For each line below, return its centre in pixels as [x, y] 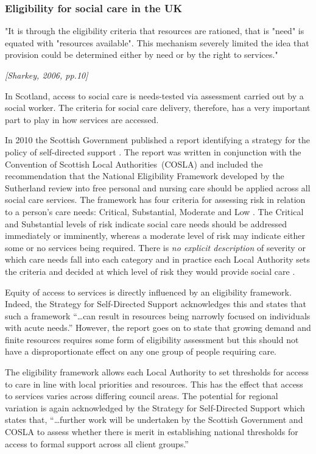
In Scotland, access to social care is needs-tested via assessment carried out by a [154, 95]
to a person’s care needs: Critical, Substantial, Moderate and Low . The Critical [154, 211]
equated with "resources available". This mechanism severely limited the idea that [157, 42]
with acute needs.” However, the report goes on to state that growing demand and [158, 328]
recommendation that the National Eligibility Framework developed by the [145, 176]
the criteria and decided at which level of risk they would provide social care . [150, 271]
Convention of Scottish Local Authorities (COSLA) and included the [134, 164]
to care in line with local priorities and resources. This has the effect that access [154, 384]
